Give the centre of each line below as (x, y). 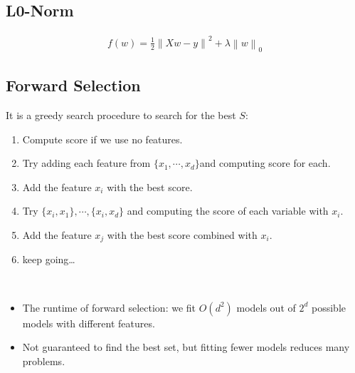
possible (329, 307)
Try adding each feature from (86, 163)
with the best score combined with (182, 234)
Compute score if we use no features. (102, 139)
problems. (44, 361)
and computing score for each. (265, 163)
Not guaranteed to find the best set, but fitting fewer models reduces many (186, 347)
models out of (266, 307)
